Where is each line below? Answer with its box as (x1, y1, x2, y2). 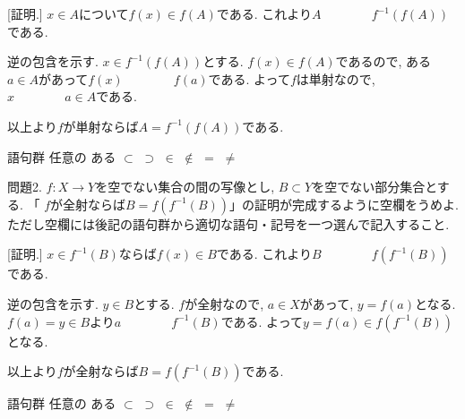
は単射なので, (296, 69, 375, 88)
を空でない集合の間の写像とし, (95, 177, 275, 196)
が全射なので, (185, 294, 264, 312)
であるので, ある (335, 52, 432, 71)
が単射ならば (63, 116, 139, 135)
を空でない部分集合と (312, 177, 437, 196)
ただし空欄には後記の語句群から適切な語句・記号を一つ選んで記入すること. (7, 214, 450, 233)
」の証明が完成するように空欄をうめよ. (229, 194, 459, 213)
